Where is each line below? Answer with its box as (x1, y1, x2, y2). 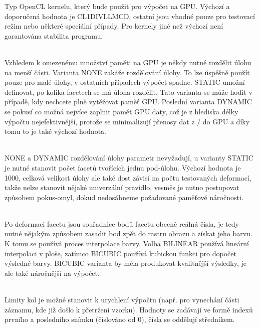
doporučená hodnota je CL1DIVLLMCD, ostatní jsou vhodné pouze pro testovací (5, 11, 255, 21)
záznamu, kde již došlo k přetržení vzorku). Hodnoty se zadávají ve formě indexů (5, 304, 253, 314)
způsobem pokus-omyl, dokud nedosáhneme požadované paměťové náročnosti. (5, 192, 243, 202)
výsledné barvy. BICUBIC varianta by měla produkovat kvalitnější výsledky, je (5, 258, 246, 268)
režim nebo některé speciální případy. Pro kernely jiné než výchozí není (5, 21, 223, 31)
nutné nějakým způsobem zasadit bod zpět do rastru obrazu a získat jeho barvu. (5, 228, 252, 239)
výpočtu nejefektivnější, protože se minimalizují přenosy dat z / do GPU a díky (5, 116, 250, 126)
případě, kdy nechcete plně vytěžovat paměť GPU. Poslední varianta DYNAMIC (5, 96, 252, 107)
